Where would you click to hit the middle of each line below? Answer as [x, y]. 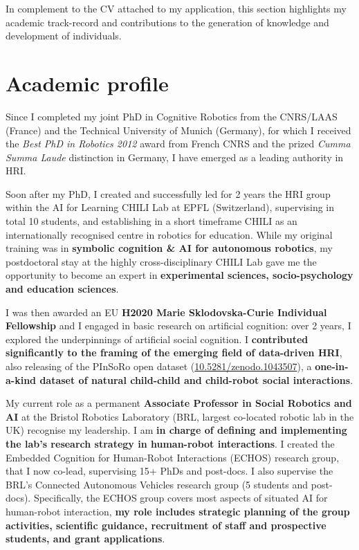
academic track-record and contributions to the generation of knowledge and [167, 22]
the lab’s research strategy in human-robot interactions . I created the [170, 443]
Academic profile [87, 83]
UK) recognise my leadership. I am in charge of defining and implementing [176, 430]
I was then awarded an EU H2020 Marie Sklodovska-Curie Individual [166, 312]
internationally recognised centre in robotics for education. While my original [169, 234]
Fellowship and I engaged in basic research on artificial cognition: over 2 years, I [178, 326]
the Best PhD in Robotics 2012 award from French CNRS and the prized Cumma [178, 144]
